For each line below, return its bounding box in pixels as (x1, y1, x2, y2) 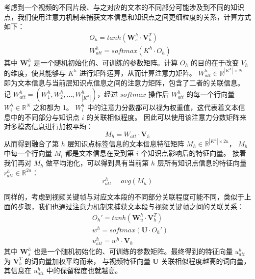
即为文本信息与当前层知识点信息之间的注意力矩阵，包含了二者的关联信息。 (4, 77, 244, 87)
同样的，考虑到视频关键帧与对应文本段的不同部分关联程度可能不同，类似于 (4, 192, 244, 202)
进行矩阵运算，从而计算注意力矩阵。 (79, 67, 196, 78)
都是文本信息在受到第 (65, 148, 134, 158)
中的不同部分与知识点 (10, 112, 79, 122)
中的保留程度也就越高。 (46, 265, 122, 276)
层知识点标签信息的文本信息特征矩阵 (67, 138, 184, 148)
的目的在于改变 (190, 57, 239, 67)
